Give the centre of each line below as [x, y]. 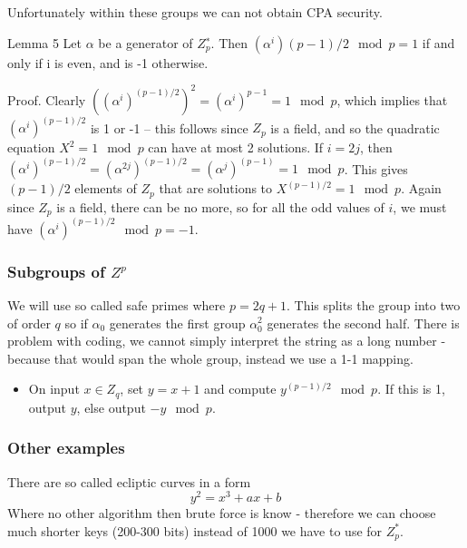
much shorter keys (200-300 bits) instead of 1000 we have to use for [195, 530]
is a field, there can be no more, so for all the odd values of [220, 206]
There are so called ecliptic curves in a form [129, 481]
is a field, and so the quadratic [355, 127]
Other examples [66, 448]
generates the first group [177, 323]
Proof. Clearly [47, 99]
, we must [420, 206]
